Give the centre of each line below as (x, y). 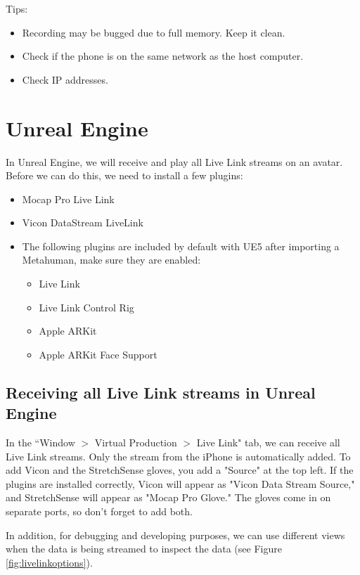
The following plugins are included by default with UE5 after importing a (181, 246)
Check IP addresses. (65, 79)
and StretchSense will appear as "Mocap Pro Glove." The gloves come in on (168, 497)
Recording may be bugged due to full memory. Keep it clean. (154, 32)
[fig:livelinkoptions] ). (49, 562)
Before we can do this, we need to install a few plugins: (124, 175)
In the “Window (40, 442)
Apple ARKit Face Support (98, 354)
